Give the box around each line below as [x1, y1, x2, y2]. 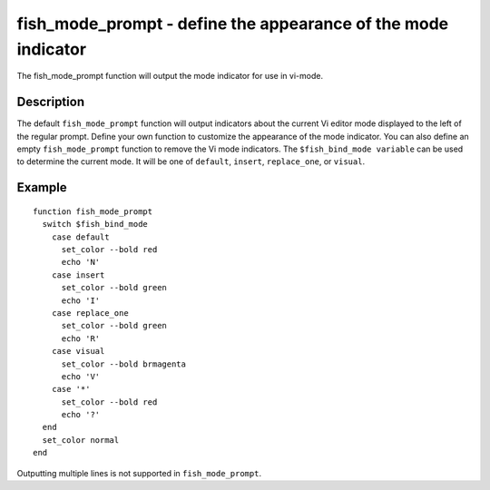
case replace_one [51, 308, 129, 318]
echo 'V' [61, 371, 101, 381]
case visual [51, 346, 105, 357]
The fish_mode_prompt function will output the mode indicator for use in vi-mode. [16, 71, 324, 82]
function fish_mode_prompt [33, 206, 153, 217]
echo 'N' [61, 257, 101, 268]
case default [51, 231, 110, 242]
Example [16, 180, 67, 195]
